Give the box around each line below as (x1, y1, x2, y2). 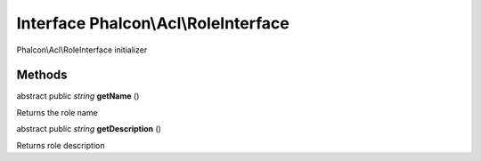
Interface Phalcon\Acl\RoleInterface (16, 13, 289, 33)
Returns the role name (16, 107, 98, 117)
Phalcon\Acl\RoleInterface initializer (16, 44, 148, 55)
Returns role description (16, 140, 105, 150)
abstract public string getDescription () (16, 124, 162, 134)
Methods (16, 68, 68, 83)
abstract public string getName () (16, 91, 140, 101)
